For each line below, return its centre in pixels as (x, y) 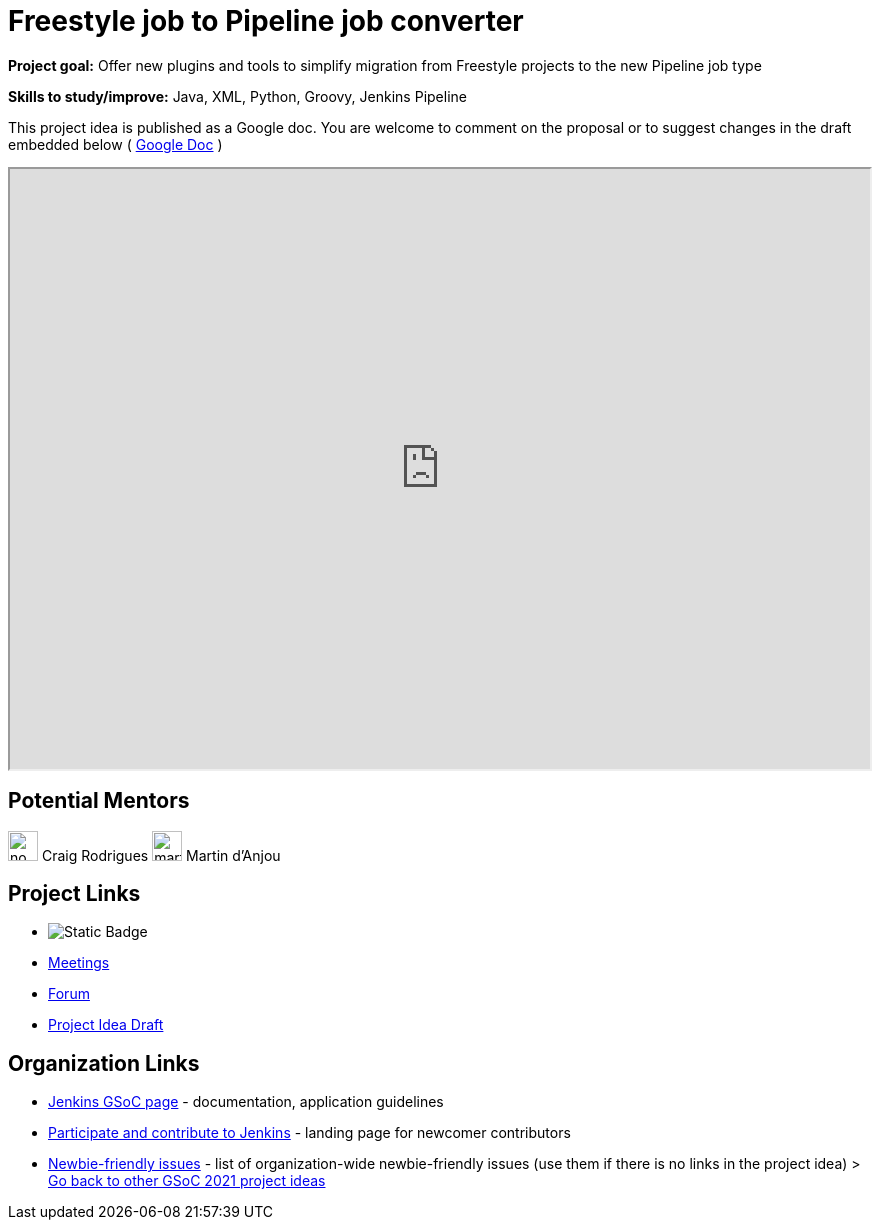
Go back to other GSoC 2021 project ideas (187, 1181)
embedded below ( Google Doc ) (115, 144)
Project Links (74, 894)
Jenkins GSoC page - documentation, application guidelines (246, 1102)
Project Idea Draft (106, 1025)
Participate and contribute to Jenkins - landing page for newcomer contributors (309, 1133)
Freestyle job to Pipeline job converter (266, 21)
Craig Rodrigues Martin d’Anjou (161, 855)
